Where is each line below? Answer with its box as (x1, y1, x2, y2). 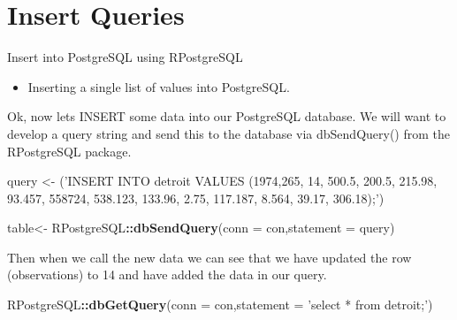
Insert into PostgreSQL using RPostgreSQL (7, 48, 243, 66)
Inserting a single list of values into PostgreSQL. (27, 77, 290, 95)
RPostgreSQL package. (7, 141, 132, 160)
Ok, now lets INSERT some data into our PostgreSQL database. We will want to (7, 107, 446, 126)
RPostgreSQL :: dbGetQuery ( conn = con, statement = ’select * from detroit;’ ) (7, 295, 433, 314)
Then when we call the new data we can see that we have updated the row (7, 248, 412, 266)
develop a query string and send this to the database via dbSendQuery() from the (7, 124, 451, 142)
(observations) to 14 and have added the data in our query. (7, 265, 327, 284)
